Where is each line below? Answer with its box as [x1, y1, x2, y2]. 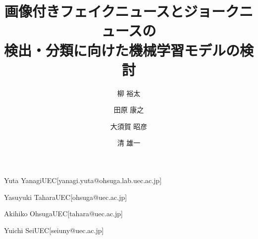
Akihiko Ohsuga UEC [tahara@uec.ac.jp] [4, 208, 123, 219]
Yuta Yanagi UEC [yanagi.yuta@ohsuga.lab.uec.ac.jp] [4, 175, 162, 186]
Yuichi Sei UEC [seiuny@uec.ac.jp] [4, 225, 104, 235]
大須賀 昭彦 [110, 121, 148, 131]
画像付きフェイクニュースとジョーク [4, 1, 240, 21]
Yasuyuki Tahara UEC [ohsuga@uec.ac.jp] [4, 191, 127, 202]
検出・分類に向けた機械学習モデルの [4, 40, 240, 60]
